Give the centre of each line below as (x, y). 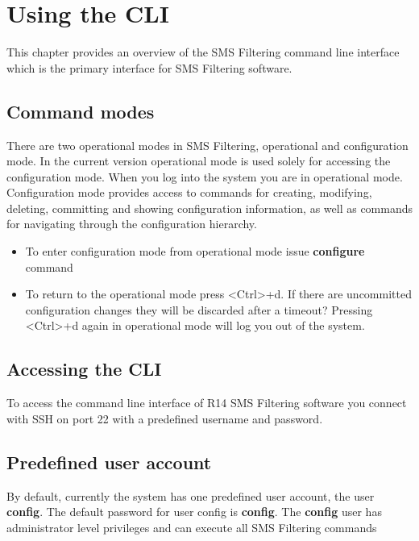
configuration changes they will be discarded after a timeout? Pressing (199, 309)
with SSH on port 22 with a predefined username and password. (165, 418)
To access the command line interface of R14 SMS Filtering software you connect (207, 403)
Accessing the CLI (84, 369)
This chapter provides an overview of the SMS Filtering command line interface (203, 52)
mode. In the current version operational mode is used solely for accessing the (199, 161)
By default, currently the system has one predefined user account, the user (191, 495)
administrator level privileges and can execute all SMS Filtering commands (192, 527)
